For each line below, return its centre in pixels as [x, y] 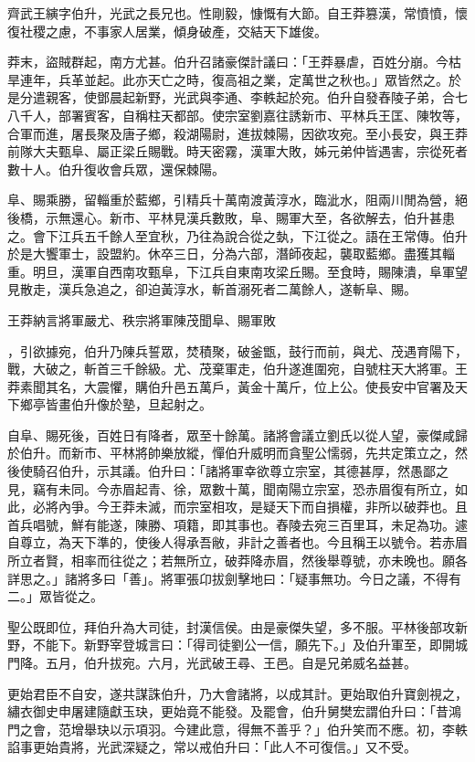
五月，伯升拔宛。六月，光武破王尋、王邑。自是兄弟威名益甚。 [231, 662]
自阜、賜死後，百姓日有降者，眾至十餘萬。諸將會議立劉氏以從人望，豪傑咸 [231, 434]
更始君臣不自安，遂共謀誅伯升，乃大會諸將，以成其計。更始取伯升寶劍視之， [237, 693]
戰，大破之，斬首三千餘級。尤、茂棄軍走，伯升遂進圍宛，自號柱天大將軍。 [231, 369]
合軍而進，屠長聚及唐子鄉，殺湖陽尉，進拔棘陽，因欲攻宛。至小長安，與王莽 [237, 133]
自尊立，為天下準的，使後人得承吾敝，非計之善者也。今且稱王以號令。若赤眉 [237, 542]
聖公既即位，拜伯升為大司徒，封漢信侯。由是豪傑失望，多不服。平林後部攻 [231, 626]
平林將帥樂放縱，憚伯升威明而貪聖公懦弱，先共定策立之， [282, 453]
